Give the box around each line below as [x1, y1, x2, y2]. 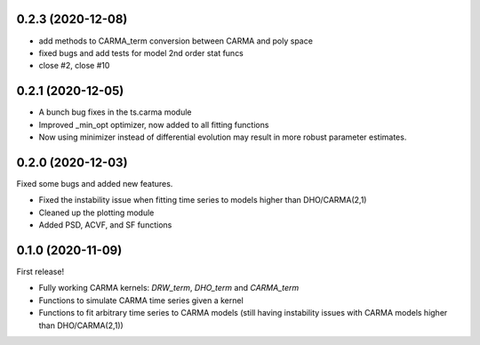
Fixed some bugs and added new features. [16, 178, 173, 189]
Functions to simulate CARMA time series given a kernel [38, 294, 244, 306]
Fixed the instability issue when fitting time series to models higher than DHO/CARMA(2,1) [38, 195, 367, 205]
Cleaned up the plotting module [38, 207, 155, 218]
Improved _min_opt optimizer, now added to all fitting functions [38, 119, 269, 130]
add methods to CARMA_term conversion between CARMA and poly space [38, 36, 313, 46]
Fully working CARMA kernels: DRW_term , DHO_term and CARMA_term [38, 283, 300, 293]
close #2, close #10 [38, 60, 110, 71]
